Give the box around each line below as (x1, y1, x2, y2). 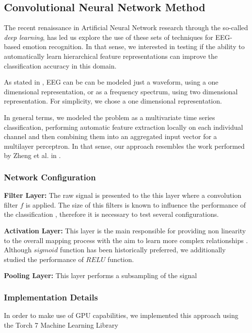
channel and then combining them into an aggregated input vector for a (4, 131, 217, 141)
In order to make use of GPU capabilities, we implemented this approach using (4, 310, 238, 320)
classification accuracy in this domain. (4, 60, 117, 70)
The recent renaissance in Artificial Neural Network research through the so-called (4, 22, 248, 33)
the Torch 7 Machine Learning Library (4, 319, 118, 330)
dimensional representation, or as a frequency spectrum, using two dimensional (4, 86, 238, 96)
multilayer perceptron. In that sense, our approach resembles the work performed (4, 140, 245, 151)
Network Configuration (4, 171, 96, 183)
